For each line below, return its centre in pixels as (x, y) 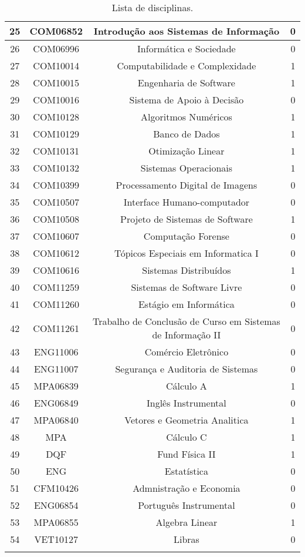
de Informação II (187, 335)
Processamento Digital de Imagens (187, 185)
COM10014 (56, 66)
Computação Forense (186, 236)
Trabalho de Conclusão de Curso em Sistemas (186, 321)
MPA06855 (56, 522)
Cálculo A (187, 386)
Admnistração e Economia (187, 488)
